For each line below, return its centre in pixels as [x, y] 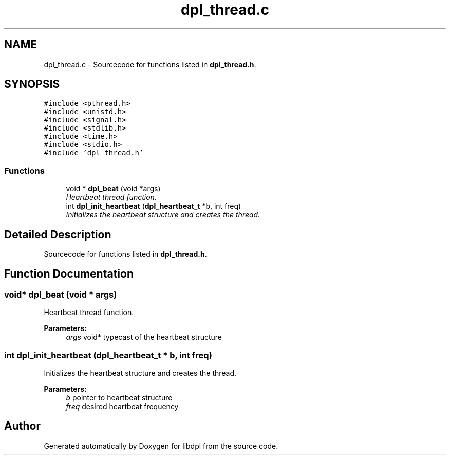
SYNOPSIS [32, 84]
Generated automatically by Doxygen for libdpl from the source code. [161, 446]
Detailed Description [58, 234]
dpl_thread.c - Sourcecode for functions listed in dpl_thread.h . [150, 64]
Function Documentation [69, 274]
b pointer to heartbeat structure [119, 398]
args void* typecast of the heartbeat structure [144, 337]
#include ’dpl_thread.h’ [94, 153]
